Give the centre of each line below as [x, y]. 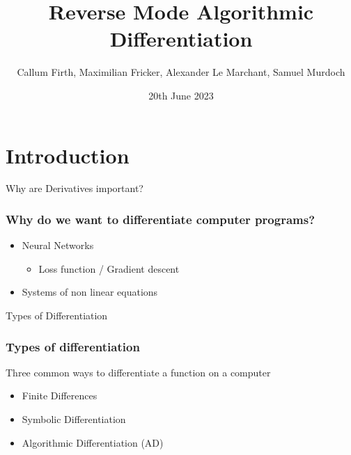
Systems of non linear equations [90, 292]
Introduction [68, 155]
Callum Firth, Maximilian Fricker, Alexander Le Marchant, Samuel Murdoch [181, 72]
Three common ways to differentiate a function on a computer [138, 372]
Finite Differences [60, 396]
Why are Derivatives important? [75, 188]
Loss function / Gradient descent [109, 268]
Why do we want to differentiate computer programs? [161, 219]
